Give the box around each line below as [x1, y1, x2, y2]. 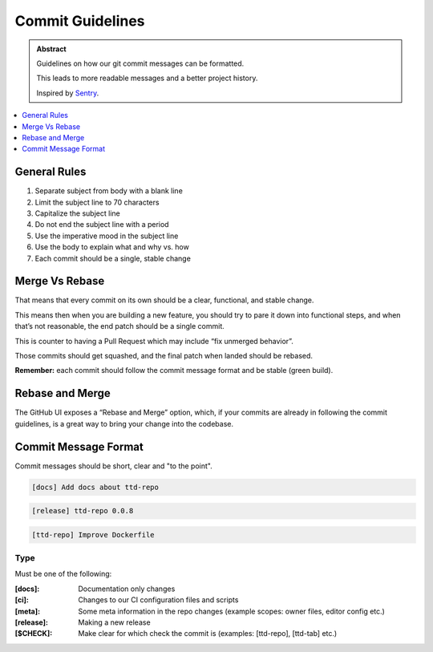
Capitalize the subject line [34, 209, 120, 218]
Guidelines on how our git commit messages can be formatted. [36, 59, 245, 68]
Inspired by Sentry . [36, 88, 99, 98]
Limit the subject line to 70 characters [34, 197, 160, 207]
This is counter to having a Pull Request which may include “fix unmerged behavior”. [14, 336, 294, 346]
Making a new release [78, 618, 152, 627]
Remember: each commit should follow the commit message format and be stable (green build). [14, 366, 334, 375]
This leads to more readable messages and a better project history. [36, 73, 258, 83]
